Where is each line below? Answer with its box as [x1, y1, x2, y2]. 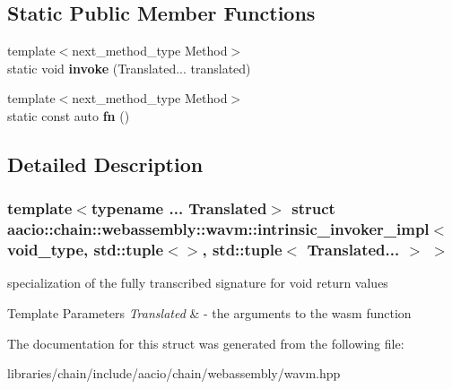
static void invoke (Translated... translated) [7, 58, 251, 77]
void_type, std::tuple [7, 238, 164, 261]
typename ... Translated [91, 197, 267, 220]
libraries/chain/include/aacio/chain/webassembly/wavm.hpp [7, 364, 341, 383]
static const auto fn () [7, 106, 130, 125]
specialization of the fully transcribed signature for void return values [7, 273, 388, 292]
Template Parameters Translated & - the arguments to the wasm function [7, 304, 412, 323]
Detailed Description [7, 150, 204, 177]
